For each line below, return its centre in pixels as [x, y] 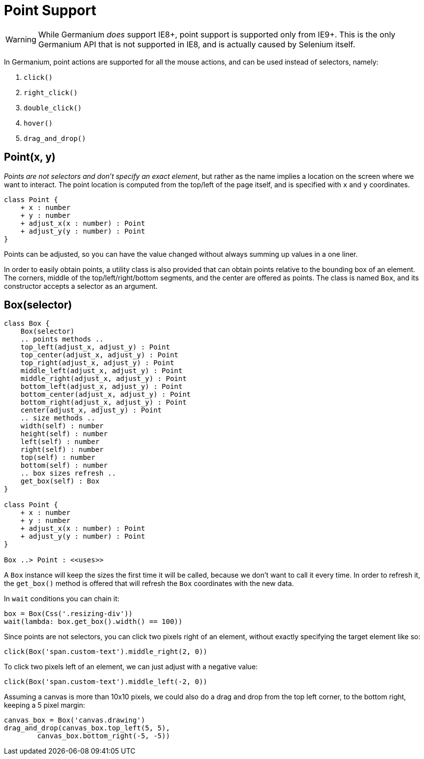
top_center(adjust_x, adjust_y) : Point [99, 355]
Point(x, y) [30, 157]
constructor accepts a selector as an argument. [81, 286]
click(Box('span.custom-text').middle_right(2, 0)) [106, 652]
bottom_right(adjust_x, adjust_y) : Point [103, 402]
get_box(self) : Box [60, 481]
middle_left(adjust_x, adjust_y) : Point [101, 371]
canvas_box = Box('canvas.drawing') [75, 720]
